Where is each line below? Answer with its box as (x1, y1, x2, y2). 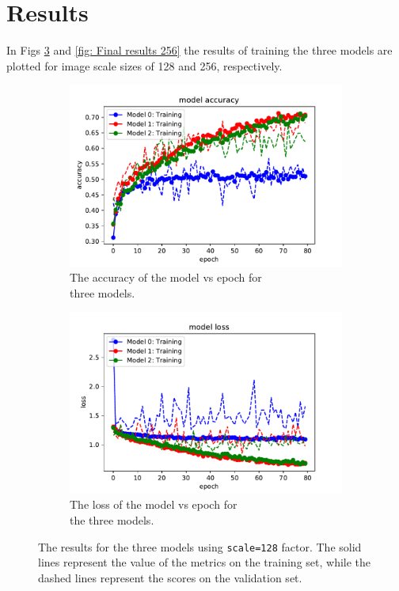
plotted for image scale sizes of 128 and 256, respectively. (6, 57, 283, 74)
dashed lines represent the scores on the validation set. (38, 569, 302, 585)
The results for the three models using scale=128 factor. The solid (38, 538, 362, 555)
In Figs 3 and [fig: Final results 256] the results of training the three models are (6, 42, 393, 59)
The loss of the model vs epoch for (70, 496, 237, 513)
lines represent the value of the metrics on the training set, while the (38, 554, 371, 570)
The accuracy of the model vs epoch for (70, 269, 262, 286)
